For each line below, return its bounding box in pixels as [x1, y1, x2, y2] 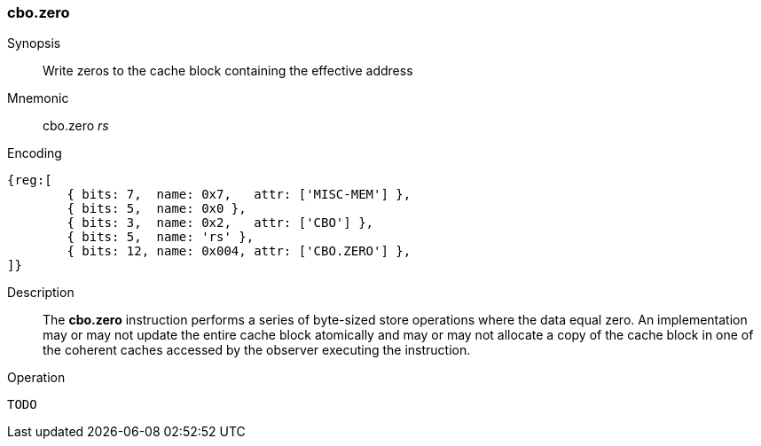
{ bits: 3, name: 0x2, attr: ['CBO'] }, [67, 215, 374, 231]
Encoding [7, 145, 62, 161]
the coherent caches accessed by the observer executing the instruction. [43, 342, 471, 358]
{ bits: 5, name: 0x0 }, [67, 201, 247, 216]
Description [7, 285, 75, 301]
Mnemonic [7, 90, 69, 106]
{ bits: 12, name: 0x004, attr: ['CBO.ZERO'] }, [67, 244, 412, 259]
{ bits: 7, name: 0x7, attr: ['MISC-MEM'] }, [67, 187, 412, 202]
